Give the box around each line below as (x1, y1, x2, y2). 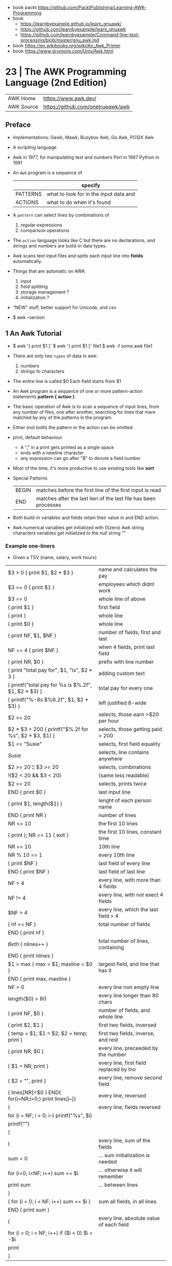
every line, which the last (98, 906, 159, 913)
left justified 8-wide (98, 699, 147, 706)
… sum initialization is (98, 1152, 150, 1159)
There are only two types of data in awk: (12, 353, 98, 359)
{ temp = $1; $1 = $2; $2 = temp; (8, 1029, 88, 1037)
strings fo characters (20, 368, 65, 374)
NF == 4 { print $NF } (8, 646, 59, 654)
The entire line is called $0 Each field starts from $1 (12, 378, 121, 384)
